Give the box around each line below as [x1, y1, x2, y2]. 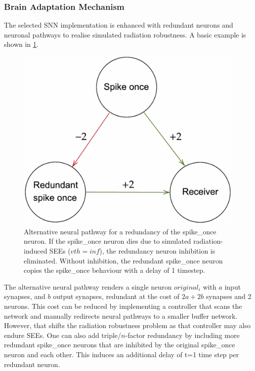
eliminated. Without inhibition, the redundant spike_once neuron [24, 255, 223, 265]
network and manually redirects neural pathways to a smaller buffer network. [4, 310, 238, 321]
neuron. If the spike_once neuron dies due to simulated [24, 236, 191, 246]
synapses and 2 [206, 291, 252, 301]
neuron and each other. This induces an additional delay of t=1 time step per [4, 349, 239, 359]
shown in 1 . [4, 39, 39, 49]
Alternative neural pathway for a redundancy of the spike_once [24, 226, 216, 236]
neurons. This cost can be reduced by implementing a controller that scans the [4, 300, 242, 311]
